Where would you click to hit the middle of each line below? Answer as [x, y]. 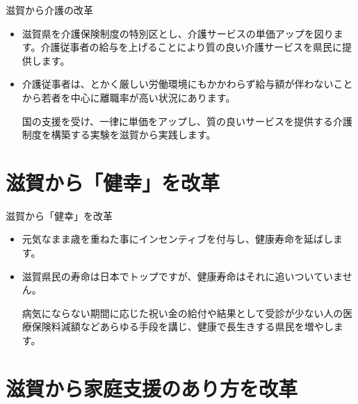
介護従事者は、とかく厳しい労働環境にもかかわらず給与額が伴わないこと [187, 84]
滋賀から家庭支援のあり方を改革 [152, 388]
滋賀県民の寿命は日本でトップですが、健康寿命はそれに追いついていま [182, 276]
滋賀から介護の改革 [49, 10]
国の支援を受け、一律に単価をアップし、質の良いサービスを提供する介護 [187, 121]
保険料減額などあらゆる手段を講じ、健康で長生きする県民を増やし [182, 326]
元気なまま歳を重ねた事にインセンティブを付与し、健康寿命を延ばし [177, 239]
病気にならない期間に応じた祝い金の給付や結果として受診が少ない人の [182, 313]
